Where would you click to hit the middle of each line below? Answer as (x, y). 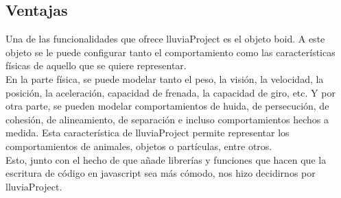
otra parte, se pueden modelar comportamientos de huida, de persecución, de (167, 106)
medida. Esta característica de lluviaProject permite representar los (148, 133)
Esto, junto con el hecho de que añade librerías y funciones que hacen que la (166, 159)
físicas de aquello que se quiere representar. (96, 65)
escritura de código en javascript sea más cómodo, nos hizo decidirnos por (161, 173)
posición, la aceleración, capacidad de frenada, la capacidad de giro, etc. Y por (170, 92)
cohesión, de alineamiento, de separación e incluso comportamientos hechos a (167, 119)
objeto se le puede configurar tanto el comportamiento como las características (170, 52)
